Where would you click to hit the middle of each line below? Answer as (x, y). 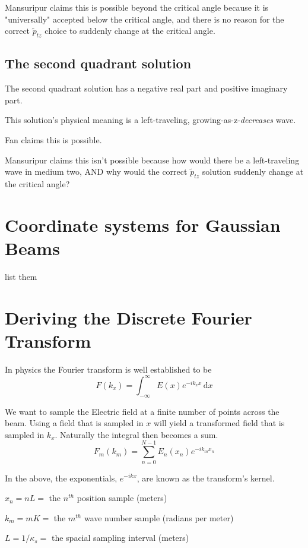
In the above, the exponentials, (61, 478)
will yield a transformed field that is (219, 423)
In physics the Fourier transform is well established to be (108, 369)
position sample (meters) (122, 498)
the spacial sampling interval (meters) (120, 538)
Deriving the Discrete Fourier (128, 317)
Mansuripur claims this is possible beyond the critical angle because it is (137, 7)
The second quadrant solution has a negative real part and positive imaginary (146, 88)
